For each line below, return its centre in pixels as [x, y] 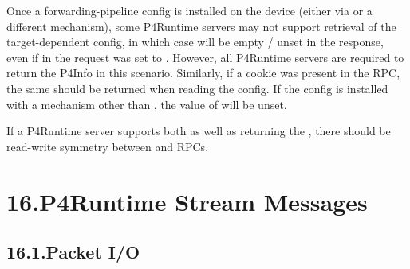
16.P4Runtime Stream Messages [187, 201]
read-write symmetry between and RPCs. [108, 146]
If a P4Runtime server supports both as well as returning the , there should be [199, 131]
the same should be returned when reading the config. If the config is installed [197, 88]
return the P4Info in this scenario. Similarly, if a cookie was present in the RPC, [203, 73]
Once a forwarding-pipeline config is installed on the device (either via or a [189, 10]
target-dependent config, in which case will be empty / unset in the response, [195, 42]
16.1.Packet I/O [73, 252]
